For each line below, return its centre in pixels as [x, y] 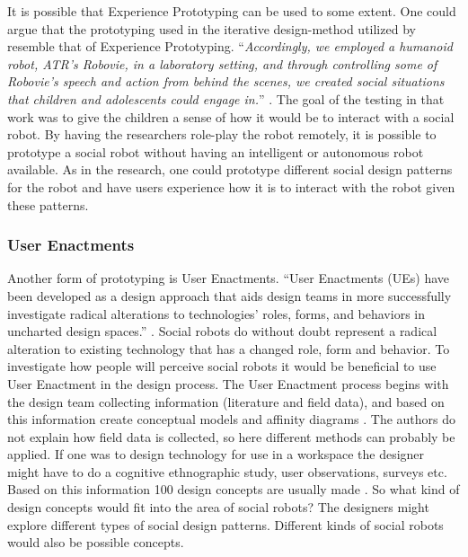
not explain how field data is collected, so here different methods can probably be [231, 436]
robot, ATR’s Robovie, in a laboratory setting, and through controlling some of [222, 63]
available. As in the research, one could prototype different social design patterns [230, 169]
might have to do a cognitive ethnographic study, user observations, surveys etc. [227, 471]
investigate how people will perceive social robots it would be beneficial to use [222, 366]
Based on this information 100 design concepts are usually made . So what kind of [234, 489]
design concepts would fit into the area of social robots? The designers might [218, 507]
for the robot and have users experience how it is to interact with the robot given [231, 186]
